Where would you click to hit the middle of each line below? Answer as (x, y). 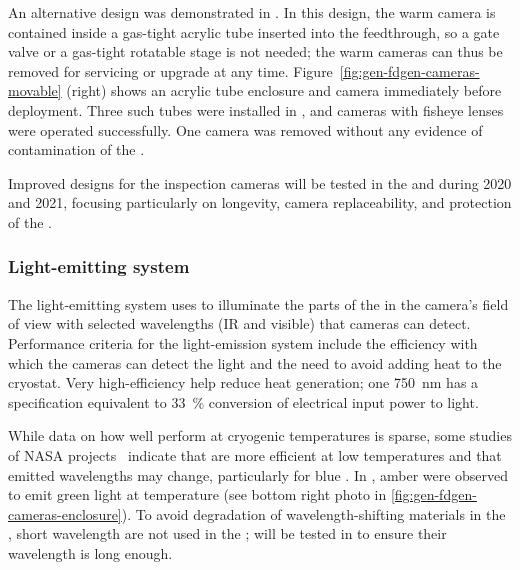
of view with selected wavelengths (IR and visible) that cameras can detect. (239, 323)
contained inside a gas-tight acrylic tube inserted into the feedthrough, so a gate (254, 31)
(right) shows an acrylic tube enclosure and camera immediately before (284, 90)
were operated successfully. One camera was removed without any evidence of (245, 129)
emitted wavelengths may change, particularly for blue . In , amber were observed (258, 474)
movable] (35, 90)
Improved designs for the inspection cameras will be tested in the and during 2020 (260, 182)
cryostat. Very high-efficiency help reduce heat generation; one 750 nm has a (243, 382)
